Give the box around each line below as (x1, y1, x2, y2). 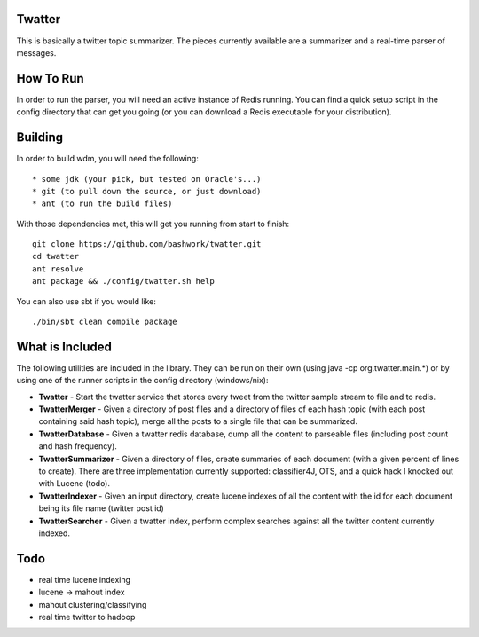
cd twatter (32, 251, 80, 262)
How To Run (16, 71, 84, 86)
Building (16, 130, 64, 145)
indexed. (38, 528, 71, 539)
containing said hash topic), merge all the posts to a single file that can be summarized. (38, 416, 358, 427)
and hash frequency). (38, 441, 117, 452)
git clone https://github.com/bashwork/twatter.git (32, 240, 262, 249)
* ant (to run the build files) (32, 199, 173, 208)
